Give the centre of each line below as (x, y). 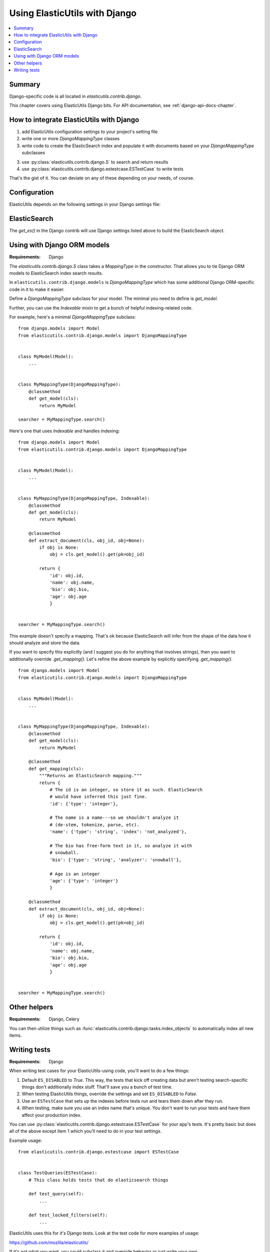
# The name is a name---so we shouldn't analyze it (114, 818)
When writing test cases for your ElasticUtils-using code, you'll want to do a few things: (99, 1071)
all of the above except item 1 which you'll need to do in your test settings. (85, 1131)
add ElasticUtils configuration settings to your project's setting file (90, 132)
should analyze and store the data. (45, 643)
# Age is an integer (75, 874)
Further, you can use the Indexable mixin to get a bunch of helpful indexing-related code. (101, 307)
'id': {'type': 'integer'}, (84, 804)
